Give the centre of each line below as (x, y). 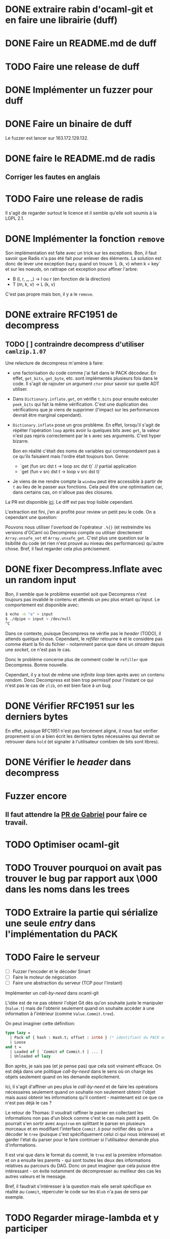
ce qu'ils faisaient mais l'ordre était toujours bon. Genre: (71, 457)
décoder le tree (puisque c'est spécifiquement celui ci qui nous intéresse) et (85, 1134)
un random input (41, 580)
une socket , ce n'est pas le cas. (38, 649)
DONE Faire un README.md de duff (81, 43)
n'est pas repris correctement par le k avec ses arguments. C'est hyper (87, 436)
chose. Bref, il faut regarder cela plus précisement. (58, 549)
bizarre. (21, 441)
